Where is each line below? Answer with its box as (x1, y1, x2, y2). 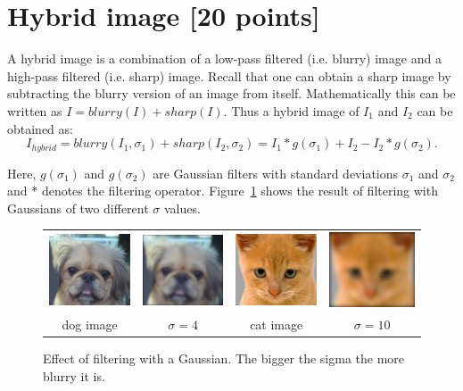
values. (163, 198, 201, 217)
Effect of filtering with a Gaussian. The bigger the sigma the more (43, 349, 405, 368)
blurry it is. (43, 366, 105, 385)
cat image (250, 315, 303, 334)
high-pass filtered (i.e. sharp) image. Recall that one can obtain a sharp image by (7, 66, 451, 85)
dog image (62, 315, 118, 334)
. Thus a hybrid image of (223, 101, 360, 120)
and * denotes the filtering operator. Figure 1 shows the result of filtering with (7, 181, 438, 200)
